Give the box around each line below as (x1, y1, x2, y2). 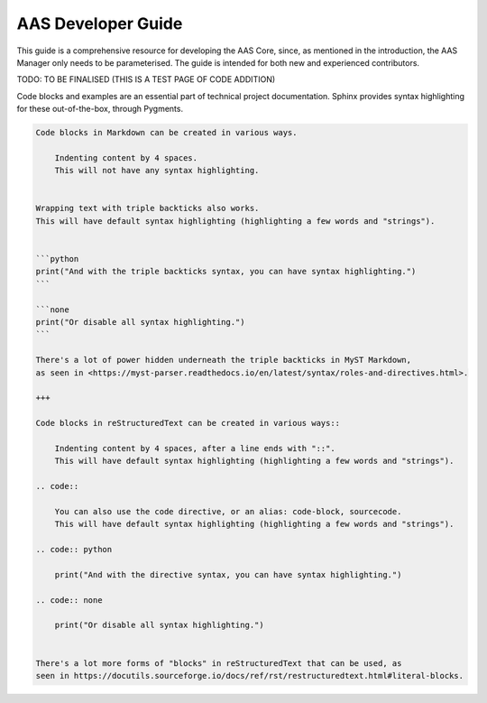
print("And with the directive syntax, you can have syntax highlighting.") (54, 569, 402, 579)
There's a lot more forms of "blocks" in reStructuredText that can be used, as (35, 658, 402, 668)
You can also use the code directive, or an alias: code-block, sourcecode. (54, 506, 402, 516)
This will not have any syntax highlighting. (54, 165, 260, 176)
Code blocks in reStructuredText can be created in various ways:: (35, 418, 341, 429)
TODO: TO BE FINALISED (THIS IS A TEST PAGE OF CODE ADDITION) (16, 74, 276, 85)
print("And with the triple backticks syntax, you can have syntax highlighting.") (35, 266, 417, 277)
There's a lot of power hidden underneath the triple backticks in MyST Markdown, (35, 355, 412, 365)
